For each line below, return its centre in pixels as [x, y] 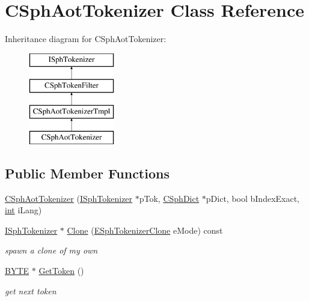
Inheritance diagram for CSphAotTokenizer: [86, 39]
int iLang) [23, 210]
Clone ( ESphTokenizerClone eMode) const [145, 230]
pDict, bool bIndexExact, [253, 198]
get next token [31, 290]
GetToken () [61, 271]
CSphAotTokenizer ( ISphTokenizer [69, 198]
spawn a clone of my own [51, 250]
